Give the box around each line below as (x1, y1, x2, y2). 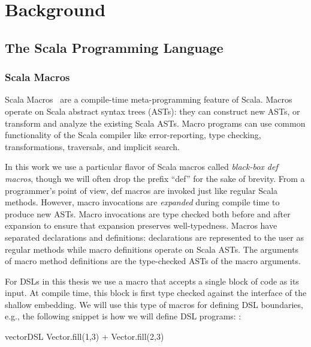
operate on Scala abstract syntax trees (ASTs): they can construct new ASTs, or (5, 104, 300, 117)
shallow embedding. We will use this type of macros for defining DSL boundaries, (5, 298, 303, 310)
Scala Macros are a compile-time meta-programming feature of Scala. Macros (5, 93, 292, 106)
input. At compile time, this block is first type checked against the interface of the (5, 286, 307, 299)
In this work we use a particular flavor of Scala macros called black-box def (5, 160, 278, 173)
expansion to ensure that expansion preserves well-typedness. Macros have (5, 219, 277, 232)
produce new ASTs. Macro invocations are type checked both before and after (5, 207, 291, 220)
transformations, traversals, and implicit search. (5, 140, 180, 152)
